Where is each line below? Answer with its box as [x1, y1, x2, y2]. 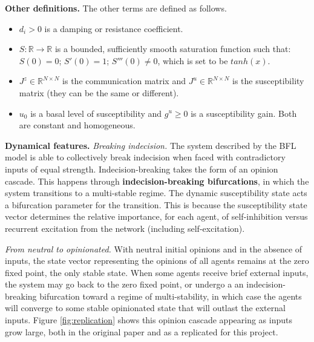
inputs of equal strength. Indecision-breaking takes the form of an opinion [5, 162, 278, 175]
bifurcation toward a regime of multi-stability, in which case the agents [39, 289, 302, 302]
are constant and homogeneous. [19, 119, 136, 131]
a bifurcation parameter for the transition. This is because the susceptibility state [5, 198, 307, 211]
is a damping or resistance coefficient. [44, 22, 183, 35]
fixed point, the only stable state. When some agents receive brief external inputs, [5, 266, 309, 278]
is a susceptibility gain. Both [191, 107, 297, 119]
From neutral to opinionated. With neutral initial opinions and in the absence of [5, 242, 303, 255]
